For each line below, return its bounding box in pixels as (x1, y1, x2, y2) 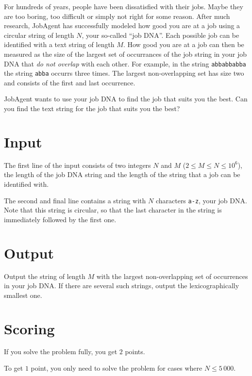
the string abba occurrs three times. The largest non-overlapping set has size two (4, 68, 244, 78)
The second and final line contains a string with (4, 195, 146, 205)
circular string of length (4, 30, 74, 40)
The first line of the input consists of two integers (4, 160, 151, 170)
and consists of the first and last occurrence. (4, 77, 135, 87)
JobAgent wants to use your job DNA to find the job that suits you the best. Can (4, 94, 248, 104)
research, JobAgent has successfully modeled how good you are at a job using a (4, 20, 240, 31)
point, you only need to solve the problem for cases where (31, 363, 202, 373)
